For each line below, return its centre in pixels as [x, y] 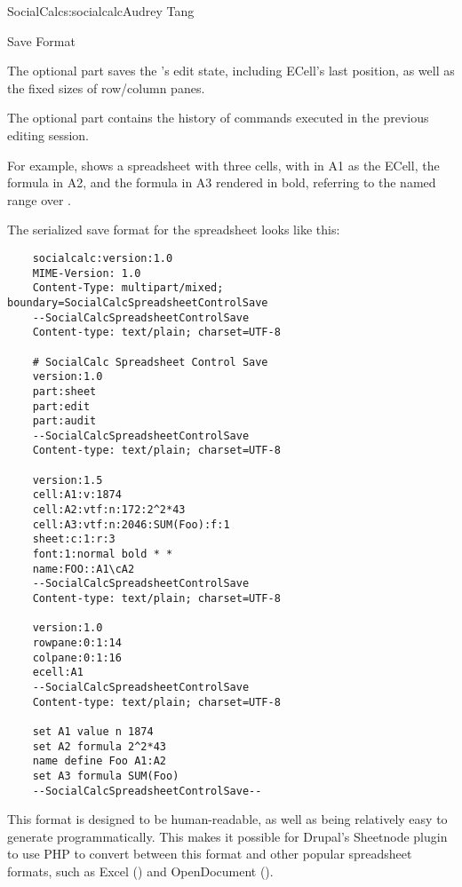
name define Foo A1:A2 [99, 761]
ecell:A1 [58, 673]
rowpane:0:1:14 [77, 643]
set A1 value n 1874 [93, 731]
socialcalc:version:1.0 [103, 258]
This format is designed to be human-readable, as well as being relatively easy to [227, 819]
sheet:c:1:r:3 [74, 539]
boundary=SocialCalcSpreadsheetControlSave [138, 302]
